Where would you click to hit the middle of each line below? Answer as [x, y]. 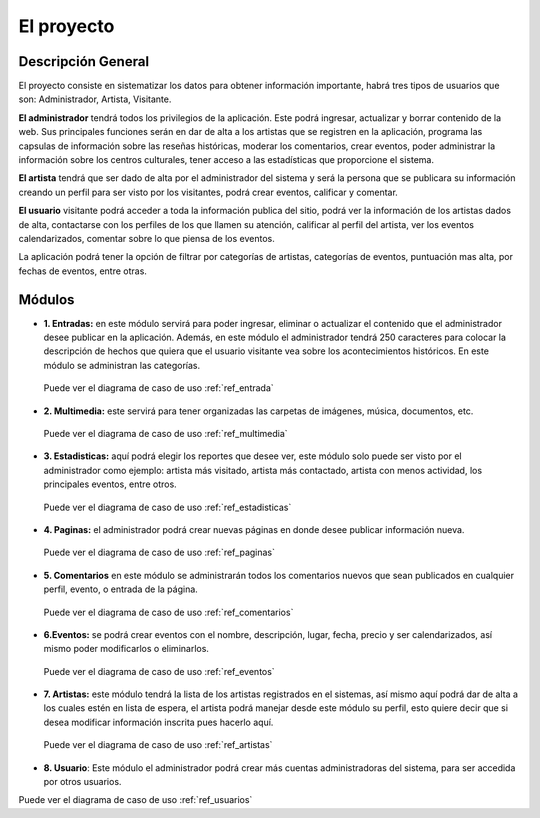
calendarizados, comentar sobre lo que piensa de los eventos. [146, 238]
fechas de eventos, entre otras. [82, 271]
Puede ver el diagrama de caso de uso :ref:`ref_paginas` [159, 552]
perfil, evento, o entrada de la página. [121, 589]
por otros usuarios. [82, 782]
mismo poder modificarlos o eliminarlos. [126, 649]
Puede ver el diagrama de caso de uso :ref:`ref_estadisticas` [167, 507]
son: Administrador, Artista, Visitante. [95, 99]
